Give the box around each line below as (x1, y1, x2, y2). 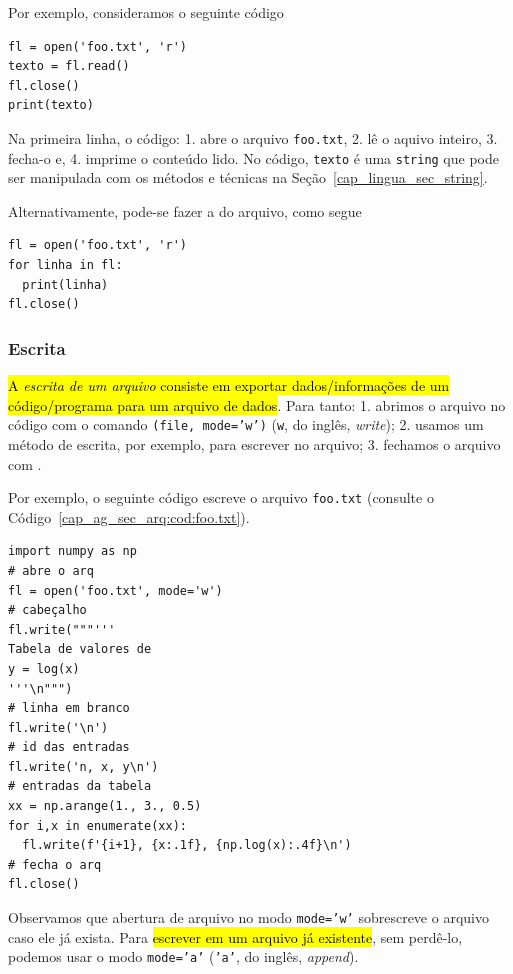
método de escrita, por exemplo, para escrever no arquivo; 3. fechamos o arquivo (8, 433, 501, 454)
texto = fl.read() (8, 59, 130, 74)
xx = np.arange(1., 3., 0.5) (8, 799, 202, 814)
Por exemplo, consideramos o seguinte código (8, 2, 284, 22)
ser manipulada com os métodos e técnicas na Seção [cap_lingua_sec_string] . (8, 167, 488, 188)
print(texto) (8, 98, 94, 113)
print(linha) (22, 277, 109, 292)
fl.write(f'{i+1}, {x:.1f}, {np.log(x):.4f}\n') (22, 838, 352, 853)
